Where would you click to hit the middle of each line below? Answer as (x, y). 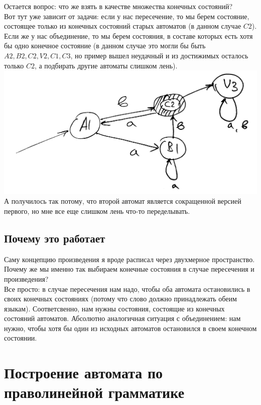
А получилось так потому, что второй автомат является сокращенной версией (123, 201)
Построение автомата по (84, 373)
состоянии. (21, 338)
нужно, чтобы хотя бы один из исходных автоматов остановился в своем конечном (130, 328)
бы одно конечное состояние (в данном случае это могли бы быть (105, 46)
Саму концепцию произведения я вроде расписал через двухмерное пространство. (129, 259)
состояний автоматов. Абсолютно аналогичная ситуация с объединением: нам (122, 318)
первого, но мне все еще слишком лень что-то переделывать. (97, 211)
